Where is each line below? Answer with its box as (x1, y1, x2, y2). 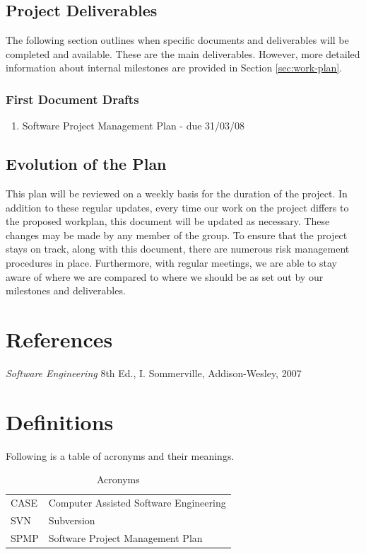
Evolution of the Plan (6, 153, 167, 175)
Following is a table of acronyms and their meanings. (6, 448, 235, 463)
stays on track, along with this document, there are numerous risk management (6, 241, 350, 256)
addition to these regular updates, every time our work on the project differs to (6, 200, 349, 214)
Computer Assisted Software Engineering (48, 495, 226, 510)
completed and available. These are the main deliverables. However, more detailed (6, 46, 360, 61)
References (6, 324, 113, 353)
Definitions (6, 407, 114, 436)
